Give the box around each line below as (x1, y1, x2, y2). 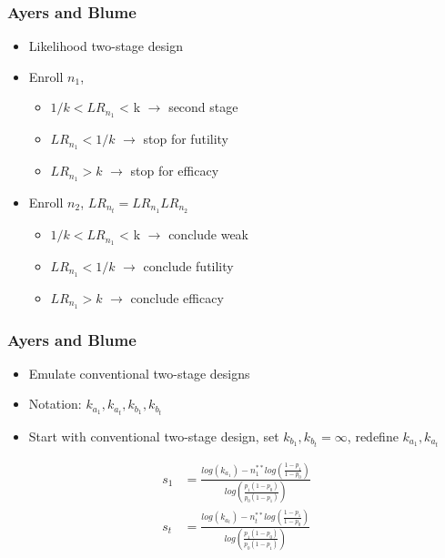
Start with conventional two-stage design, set (28, 426, 279, 445)
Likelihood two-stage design (28, 36, 183, 56)
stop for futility (143, 129, 228, 148)
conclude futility (143, 256, 234, 275)
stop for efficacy (130, 161, 219, 180)
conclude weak (168, 225, 249, 244)
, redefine (347, 426, 399, 445)
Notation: (28, 394, 82, 413)
